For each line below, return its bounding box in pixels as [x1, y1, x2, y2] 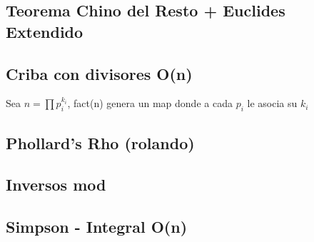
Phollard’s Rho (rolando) [6, 131, 195, 153]
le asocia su [247, 96, 298, 111]
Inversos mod [6, 173, 106, 196]
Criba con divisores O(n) [6, 62, 193, 84]
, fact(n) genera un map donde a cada [67, 96, 233, 111]
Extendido [6, 20, 83, 42]
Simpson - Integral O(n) [6, 216, 188, 238]
